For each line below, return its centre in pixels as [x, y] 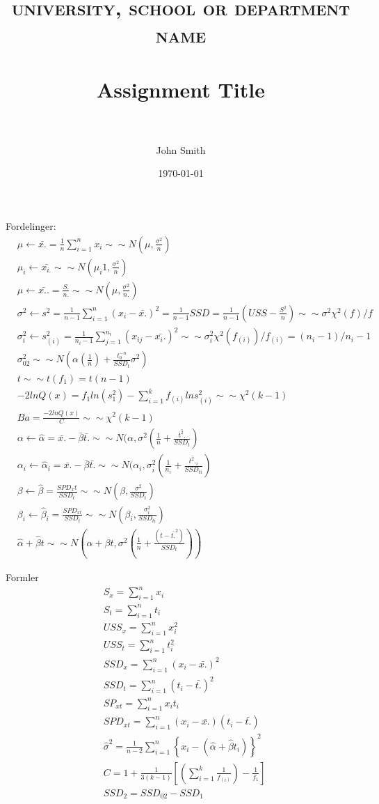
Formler [22, 577]
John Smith [181, 149]
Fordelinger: [31, 226]
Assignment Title [181, 89]
